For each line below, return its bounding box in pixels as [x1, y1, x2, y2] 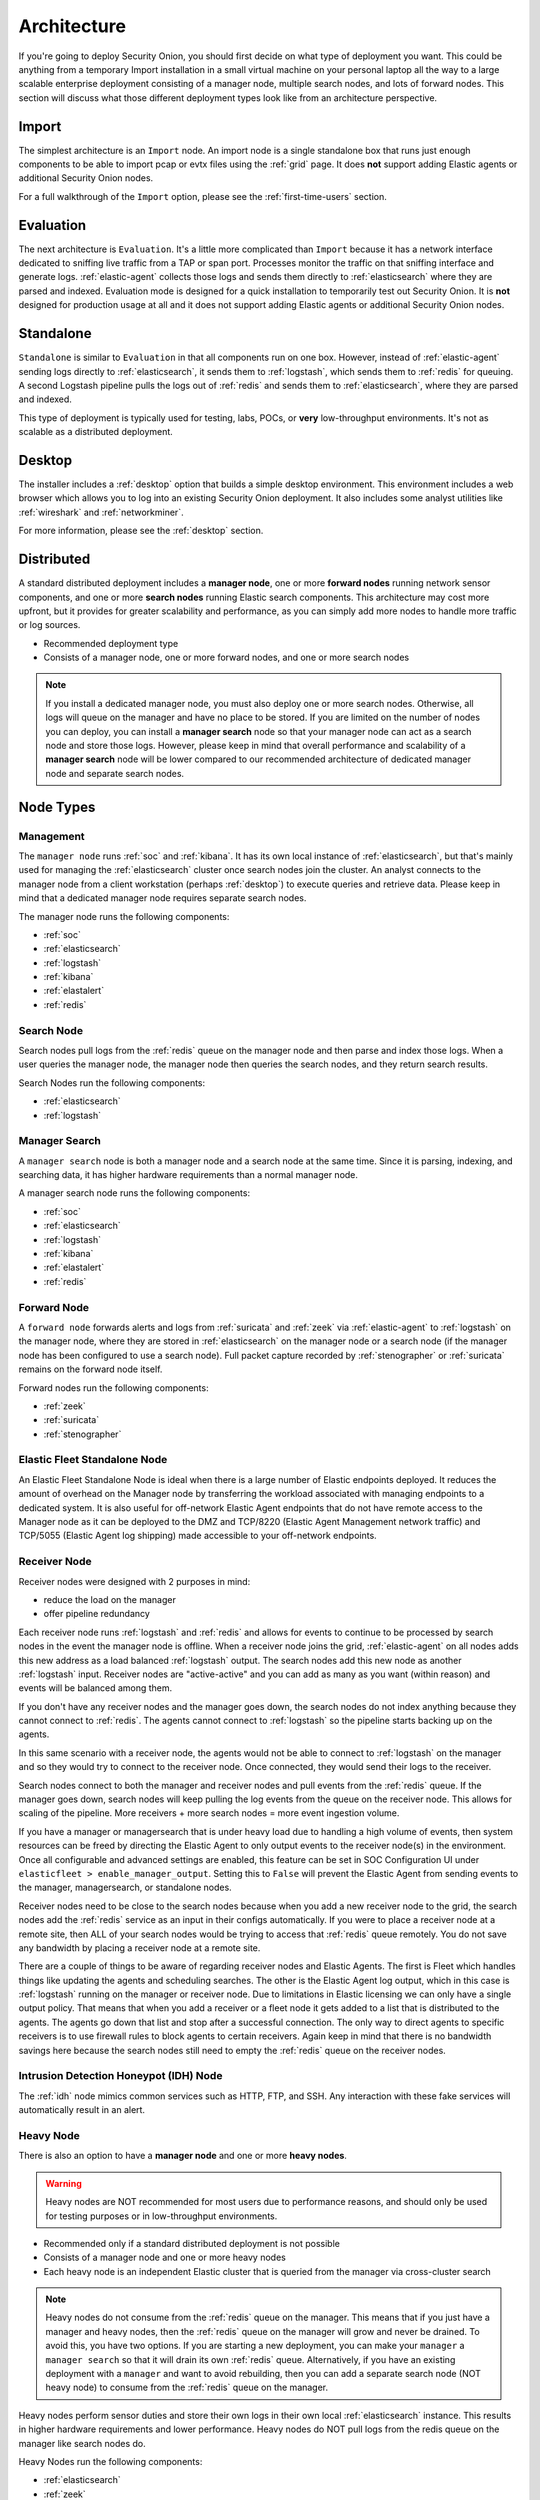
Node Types [18, 798, 96, 815]
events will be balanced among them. [18, 1682, 173, 1694]
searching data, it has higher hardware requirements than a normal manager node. [18, 1169, 359, 1181]
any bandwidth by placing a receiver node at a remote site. [18, 1941, 261, 1954]
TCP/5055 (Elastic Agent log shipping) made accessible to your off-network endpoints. [18, 1530, 377, 1542]
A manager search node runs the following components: [18, 1187, 250, 1199]
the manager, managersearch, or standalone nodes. [18, 1881, 232, 1894]
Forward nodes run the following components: [18, 1381, 209, 1394]
